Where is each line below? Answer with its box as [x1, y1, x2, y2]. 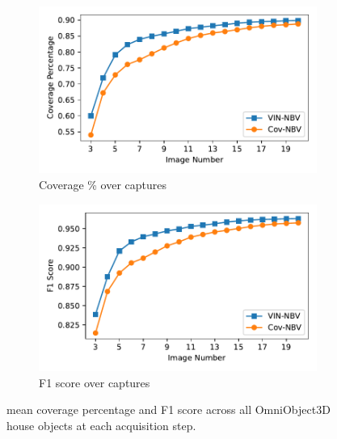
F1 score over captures [39, 374, 150, 390]
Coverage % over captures [39, 175, 167, 192]
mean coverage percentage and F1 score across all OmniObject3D [6, 401, 331, 418]
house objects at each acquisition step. [6, 416, 196, 433]
